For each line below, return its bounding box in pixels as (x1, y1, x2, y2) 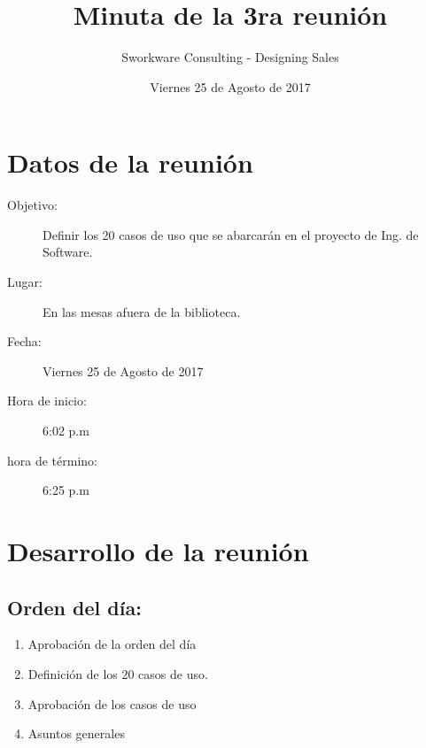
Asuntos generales (27, 724, 125, 743)
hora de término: (7, 451, 97, 469)
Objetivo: (7, 196, 58, 214)
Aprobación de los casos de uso (27, 694, 197, 713)
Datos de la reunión (7, 144, 253, 181)
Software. (43, 243, 93, 261)
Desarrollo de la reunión (7, 532, 309, 568)
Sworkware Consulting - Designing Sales (121, 48, 339, 66)
